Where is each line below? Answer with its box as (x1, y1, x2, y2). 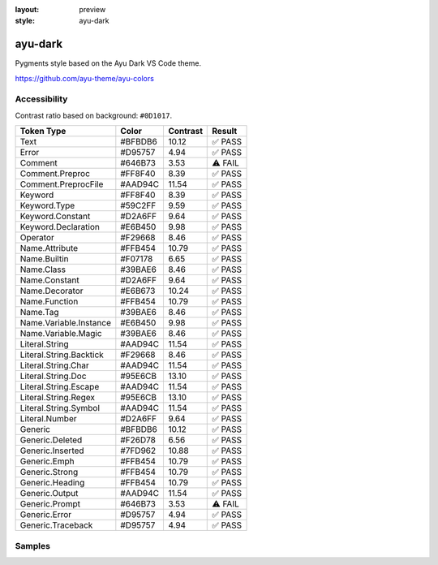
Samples (15, 540, 50, 551)
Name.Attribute (19, 243, 79, 254)
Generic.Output (19, 488, 79, 499)
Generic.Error (19, 509, 72, 520)
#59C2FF (120, 200, 157, 211)
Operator (19, 232, 54, 244)
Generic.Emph (19, 455, 75, 467)
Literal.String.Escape (19, 382, 100, 393)
